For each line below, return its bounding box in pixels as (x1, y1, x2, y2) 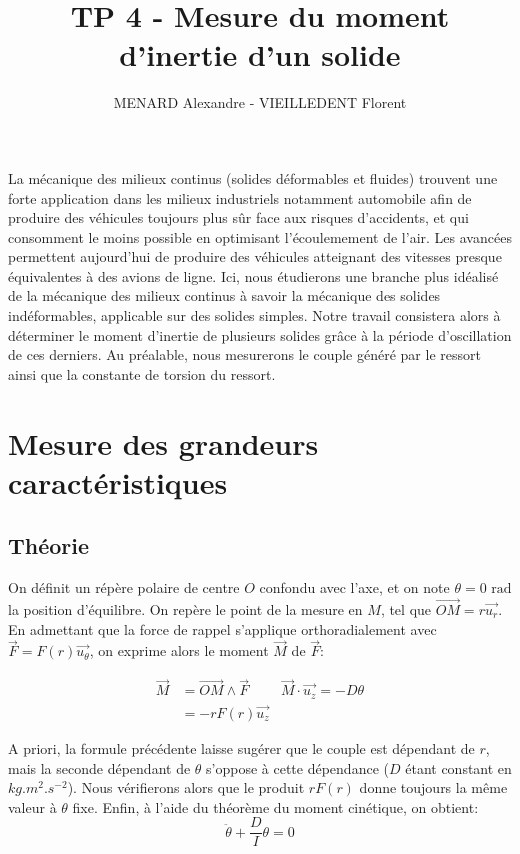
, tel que (380, 599, 432, 620)
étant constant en (405, 757, 512, 778)
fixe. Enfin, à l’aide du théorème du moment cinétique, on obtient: (72, 796, 479, 817)
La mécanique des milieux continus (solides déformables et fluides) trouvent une (8, 167, 498, 188)
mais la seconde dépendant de (8, 757, 191, 778)
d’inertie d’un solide (119, 34, 401, 75)
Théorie (8, 530, 90, 561)
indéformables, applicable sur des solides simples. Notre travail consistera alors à (8, 305, 501, 326)
